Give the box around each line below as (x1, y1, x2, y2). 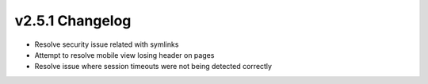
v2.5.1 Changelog (14, 12, 132, 29)
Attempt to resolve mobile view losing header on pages (34, 50, 215, 59)
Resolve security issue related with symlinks (34, 40, 179, 49)
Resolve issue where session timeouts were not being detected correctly (34, 62, 273, 71)
